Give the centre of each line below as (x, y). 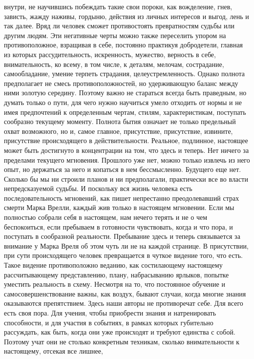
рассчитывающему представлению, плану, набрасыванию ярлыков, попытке (116, 274)
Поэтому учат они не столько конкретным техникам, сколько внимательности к (122, 341)
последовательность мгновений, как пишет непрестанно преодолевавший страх (122, 198)
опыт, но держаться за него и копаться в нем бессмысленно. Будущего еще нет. (123, 169)
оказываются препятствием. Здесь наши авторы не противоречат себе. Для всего (124, 303)
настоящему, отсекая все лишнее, (53, 351)
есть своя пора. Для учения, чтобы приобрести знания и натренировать (110, 313)
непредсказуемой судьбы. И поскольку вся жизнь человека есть (98, 188)
